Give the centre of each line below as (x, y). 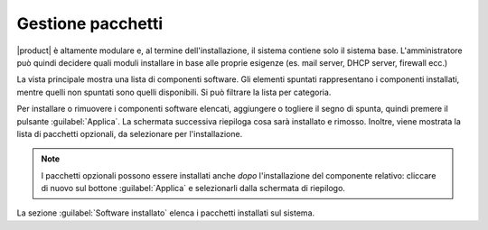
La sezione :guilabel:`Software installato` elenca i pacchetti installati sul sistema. (166, 213)
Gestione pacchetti (90, 23)
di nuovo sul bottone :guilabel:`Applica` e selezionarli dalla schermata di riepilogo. (193, 189)
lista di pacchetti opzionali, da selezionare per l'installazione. (130, 133)
